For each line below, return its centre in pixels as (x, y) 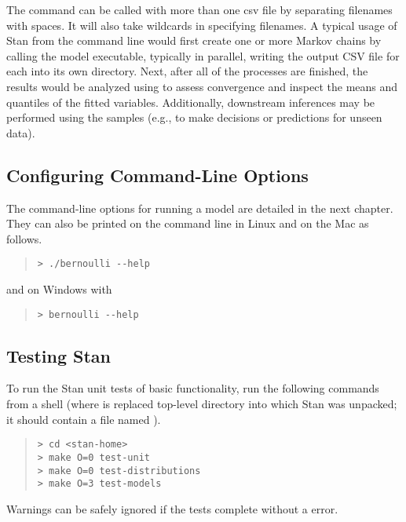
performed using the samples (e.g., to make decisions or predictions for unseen (194, 117)
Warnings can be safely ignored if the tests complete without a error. (172, 508)
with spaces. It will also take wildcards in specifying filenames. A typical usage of (202, 25)
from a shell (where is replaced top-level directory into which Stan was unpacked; (202, 404)
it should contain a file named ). (84, 419)
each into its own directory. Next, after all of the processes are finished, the (187, 71)
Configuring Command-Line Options (157, 175)
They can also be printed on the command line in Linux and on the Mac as (188, 223)
